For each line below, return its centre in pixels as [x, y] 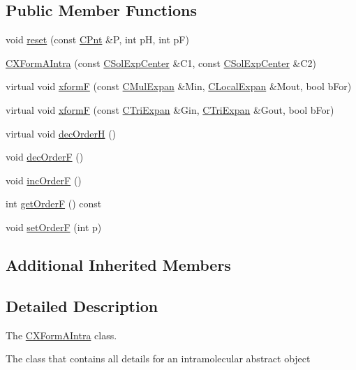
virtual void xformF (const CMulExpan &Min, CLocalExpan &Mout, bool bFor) [179, 86]
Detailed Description [82, 305]
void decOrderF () [45, 157]
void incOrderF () [44, 180]
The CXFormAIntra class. [61, 335]
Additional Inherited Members [118, 264]
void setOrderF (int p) [54, 227]
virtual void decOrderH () [61, 133]
